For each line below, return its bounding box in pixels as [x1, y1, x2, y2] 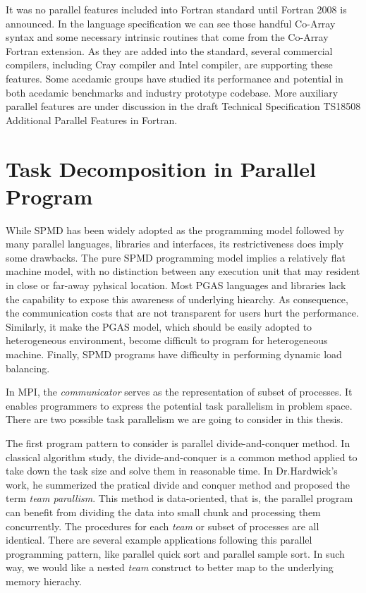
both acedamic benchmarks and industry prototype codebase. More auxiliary [6, 85, 338, 99]
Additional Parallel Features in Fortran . [6, 112, 178, 127]
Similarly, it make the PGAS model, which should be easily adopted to [6, 319, 312, 334]
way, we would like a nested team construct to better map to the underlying [6, 560, 334, 575]
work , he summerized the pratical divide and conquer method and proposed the [6, 477, 350, 491]
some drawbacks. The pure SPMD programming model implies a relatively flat [6, 250, 346, 264]
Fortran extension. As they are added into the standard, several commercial [6, 43, 333, 58]
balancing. [6, 360, 50, 375]
